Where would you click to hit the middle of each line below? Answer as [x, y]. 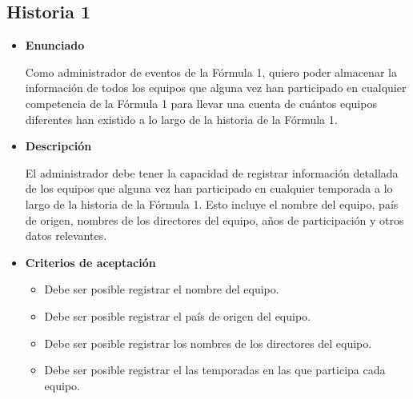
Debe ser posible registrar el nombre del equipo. [162, 289]
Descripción [58, 146]
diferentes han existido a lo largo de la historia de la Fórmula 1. [181, 119]
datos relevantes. [66, 235]
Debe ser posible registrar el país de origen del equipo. [178, 315]
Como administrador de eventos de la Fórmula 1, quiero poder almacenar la [211, 72]
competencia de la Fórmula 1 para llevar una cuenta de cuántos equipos [201, 103]
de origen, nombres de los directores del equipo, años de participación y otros [215, 219]
